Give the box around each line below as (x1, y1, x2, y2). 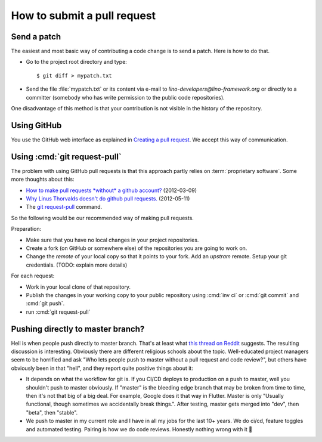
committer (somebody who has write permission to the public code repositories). (26, 94, 225, 101)
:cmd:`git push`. (26, 300, 65, 307)
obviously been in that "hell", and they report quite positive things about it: (11, 364, 193, 372)
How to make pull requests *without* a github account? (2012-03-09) (26, 187, 197, 194)
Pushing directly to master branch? (11, 324, 145, 334)
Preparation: (11, 225, 42, 233)
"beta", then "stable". (26, 409, 78, 416)
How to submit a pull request (11, 9, 156, 22)
